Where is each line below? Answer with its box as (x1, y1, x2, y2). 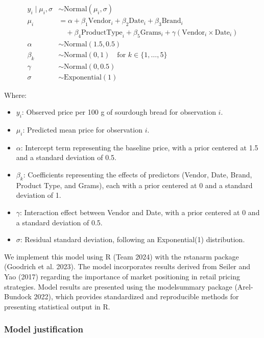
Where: (4, 89, 27, 100)
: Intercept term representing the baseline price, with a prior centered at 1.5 (20, 142, 258, 152)
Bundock (4, 291, 32, 302)
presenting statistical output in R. (4, 301, 110, 311)
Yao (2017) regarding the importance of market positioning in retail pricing (4, 271, 240, 281)
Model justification (4, 323, 83, 335)
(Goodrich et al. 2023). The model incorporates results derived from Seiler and (4, 261, 251, 272)
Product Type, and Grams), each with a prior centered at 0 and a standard (16, 179, 253, 190)
